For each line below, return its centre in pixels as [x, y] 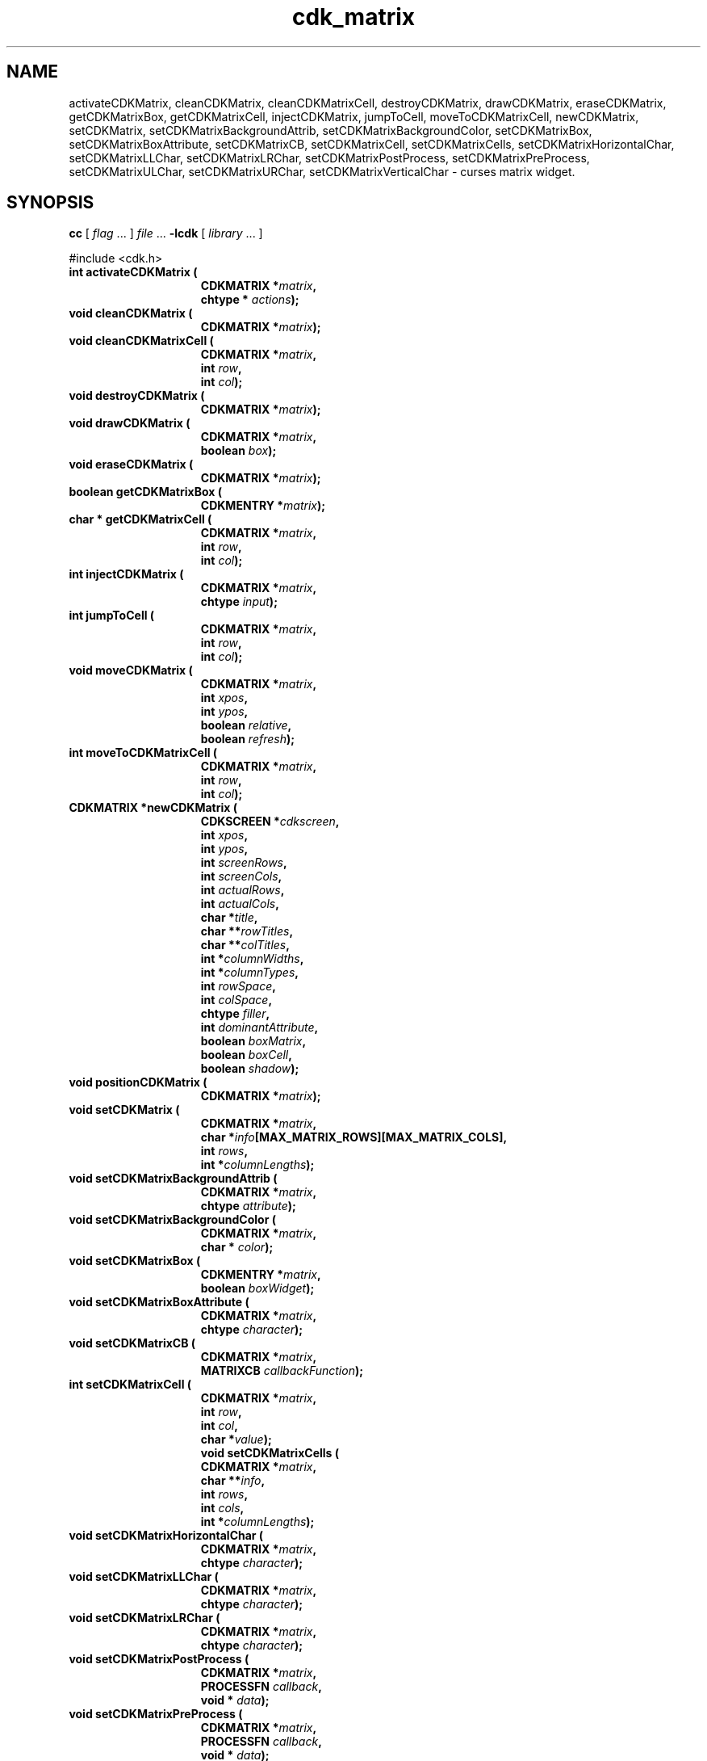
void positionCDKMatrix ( [138, 1082]
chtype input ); [239, 602]
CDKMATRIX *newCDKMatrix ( [153, 808]
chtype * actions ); [250, 300]
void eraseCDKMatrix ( [131, 464]
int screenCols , [241, 876]
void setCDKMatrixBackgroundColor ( [172, 1220]
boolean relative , [246, 725]
